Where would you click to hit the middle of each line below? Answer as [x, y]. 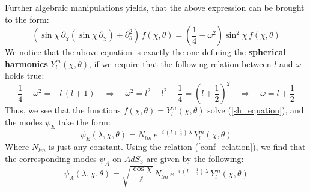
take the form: [84, 122]
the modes [24, 122]
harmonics [26, 63]
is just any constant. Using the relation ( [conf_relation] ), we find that [177, 147]
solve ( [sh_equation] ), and [256, 110]
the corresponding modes [51, 158]
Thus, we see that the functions [63, 110]
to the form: [27, 19]
